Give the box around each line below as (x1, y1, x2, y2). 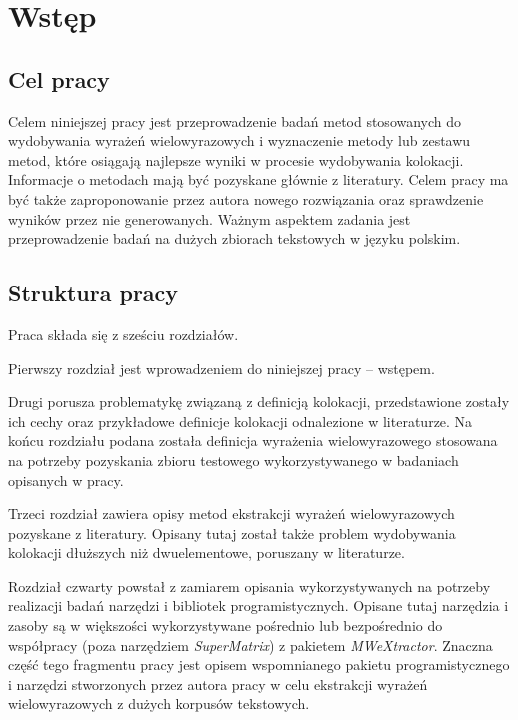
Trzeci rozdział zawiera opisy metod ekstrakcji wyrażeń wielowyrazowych (8, 503, 455, 524)
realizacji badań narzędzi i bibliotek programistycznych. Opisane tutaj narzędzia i (8, 595, 509, 616)
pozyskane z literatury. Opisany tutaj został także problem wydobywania (8, 522, 456, 543)
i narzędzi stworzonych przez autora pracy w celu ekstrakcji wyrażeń (8, 673, 428, 694)
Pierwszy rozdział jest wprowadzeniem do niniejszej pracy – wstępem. (8, 357, 435, 378)
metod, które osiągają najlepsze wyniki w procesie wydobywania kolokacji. (8, 149, 464, 170)
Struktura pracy (8, 277, 179, 308)
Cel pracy (8, 63, 110, 94)
